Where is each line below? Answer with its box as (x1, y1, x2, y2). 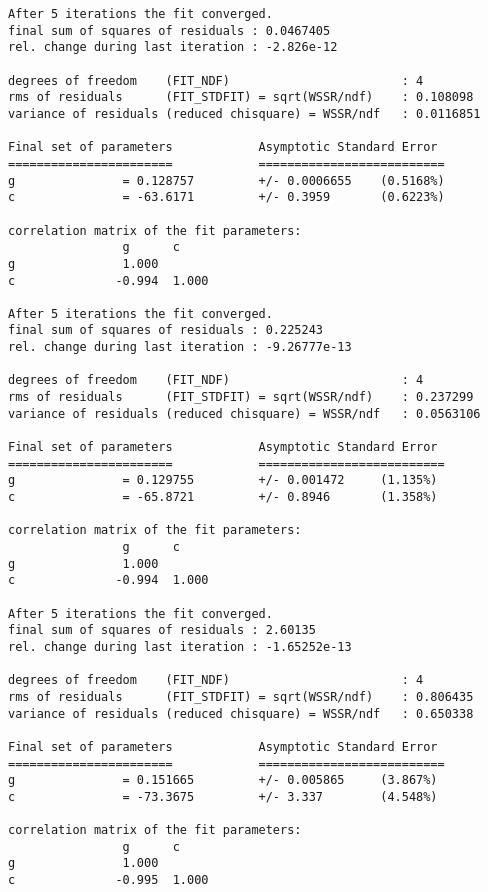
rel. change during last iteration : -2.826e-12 (8, 40, 338, 55)
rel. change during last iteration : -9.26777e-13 (8, 340, 352, 355)
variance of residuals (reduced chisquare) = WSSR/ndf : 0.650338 (8, 706, 474, 721)
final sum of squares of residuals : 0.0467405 (8, 23, 331, 38)
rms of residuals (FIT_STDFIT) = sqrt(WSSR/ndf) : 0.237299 (8, 390, 474, 405)
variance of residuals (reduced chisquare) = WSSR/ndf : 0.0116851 (8, 106, 481, 121)
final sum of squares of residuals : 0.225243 (8, 323, 323, 338)
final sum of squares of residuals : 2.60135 (8, 623, 316, 638)
